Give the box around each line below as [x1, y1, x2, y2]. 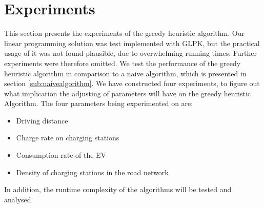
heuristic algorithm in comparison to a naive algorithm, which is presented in [4, 68, 247, 78]
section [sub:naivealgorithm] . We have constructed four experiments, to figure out [4, 78, 260, 89]
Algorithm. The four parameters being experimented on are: [4, 98, 193, 109]
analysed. [4, 194, 33, 204]
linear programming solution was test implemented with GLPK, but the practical [4, 37, 260, 48]
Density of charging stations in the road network [16, 167, 169, 177]
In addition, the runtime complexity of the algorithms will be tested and [4, 184, 232, 195]
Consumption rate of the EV [16, 150, 107, 160]
